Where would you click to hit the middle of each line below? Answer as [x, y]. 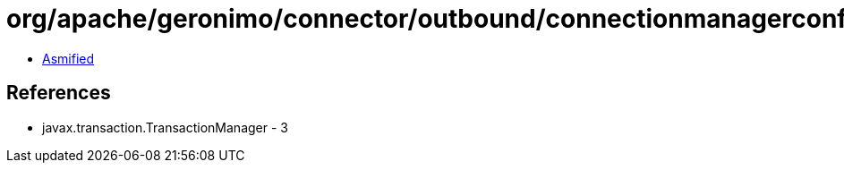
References [59, 93]
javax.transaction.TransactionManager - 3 [165, 127]
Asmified [68, 58]
